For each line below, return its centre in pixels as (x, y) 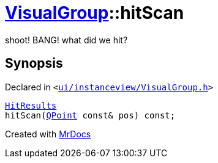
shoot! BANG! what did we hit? (66, 40)
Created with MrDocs (48, 134)
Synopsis (34, 63)
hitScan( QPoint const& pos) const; (90, 115)
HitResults (31, 105)
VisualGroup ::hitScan (95, 13)
